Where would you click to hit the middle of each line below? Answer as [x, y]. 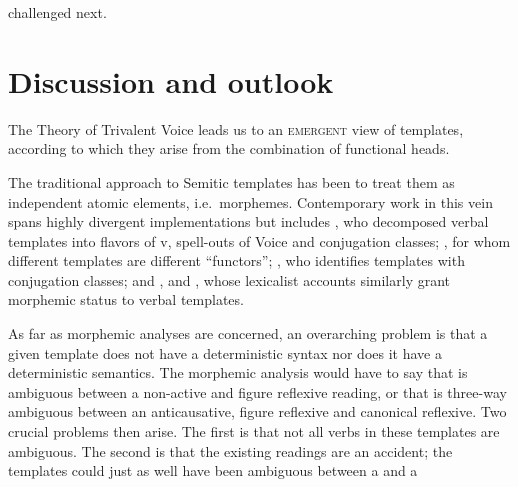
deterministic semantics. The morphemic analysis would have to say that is [238, 372]
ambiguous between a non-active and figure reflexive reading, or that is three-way [257, 391]
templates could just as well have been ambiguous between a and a [213, 470]
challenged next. [57, 12]
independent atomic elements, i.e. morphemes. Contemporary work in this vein [250, 201]
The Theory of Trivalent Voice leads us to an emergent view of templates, [236, 128]
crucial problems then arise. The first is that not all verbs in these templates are [254, 431]
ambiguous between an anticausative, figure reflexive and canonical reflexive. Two [257, 411]
